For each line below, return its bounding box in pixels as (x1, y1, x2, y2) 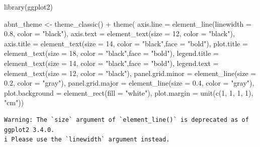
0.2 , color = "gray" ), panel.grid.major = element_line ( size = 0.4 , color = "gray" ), (4, 78, 254, 88)
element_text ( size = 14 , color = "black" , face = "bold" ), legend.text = (4, 57, 219, 68)
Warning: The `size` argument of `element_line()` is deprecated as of (4, 116, 249, 123)
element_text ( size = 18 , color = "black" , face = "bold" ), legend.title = (4, 48, 219, 58)
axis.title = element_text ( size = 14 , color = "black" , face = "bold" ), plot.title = (4, 38, 248, 48)
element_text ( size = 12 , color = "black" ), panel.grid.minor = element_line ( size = (4, 67, 256, 78)
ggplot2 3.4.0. (4, 126, 55, 133)
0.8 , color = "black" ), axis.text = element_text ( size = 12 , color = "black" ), (4, 28, 235, 39)
